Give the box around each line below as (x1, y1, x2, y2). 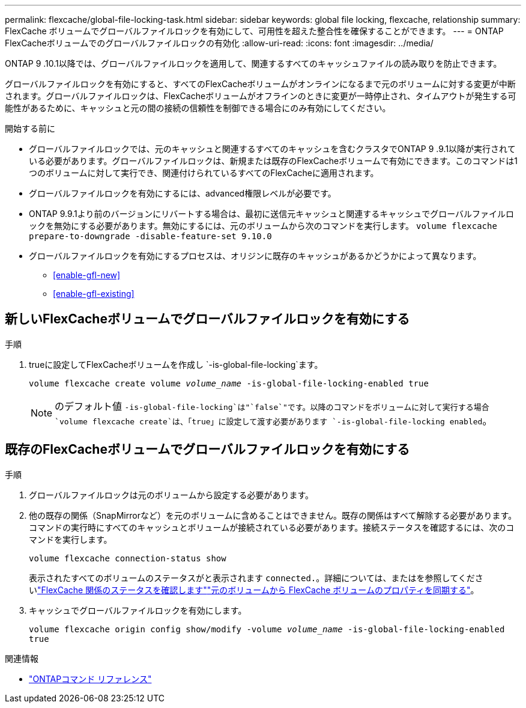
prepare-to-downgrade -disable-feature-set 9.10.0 (29, 231, 272, 241)
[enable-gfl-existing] (53, 288, 135, 299)
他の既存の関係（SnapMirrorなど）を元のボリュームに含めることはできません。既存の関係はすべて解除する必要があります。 (29, 510, 517, 520)
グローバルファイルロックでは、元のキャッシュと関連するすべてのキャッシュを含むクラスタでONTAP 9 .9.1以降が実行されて (29, 144, 516, 154)
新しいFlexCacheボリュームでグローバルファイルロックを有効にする (5, 311, 410, 327)
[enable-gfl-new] (53, 270, 121, 280)
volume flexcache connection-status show (29, 553, 226, 563)
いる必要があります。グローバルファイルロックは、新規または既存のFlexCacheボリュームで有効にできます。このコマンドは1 (29, 156, 518, 166)
